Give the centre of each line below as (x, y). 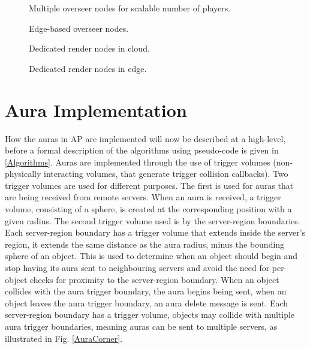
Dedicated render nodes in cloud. (89, 48)
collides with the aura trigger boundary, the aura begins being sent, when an (146, 291)
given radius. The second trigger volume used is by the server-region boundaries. (153, 220)
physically (23, 174)
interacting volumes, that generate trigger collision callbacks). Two (166, 174)
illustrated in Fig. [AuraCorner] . (64, 338)
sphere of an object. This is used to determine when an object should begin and (151, 256)
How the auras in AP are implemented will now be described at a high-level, (145, 138)
